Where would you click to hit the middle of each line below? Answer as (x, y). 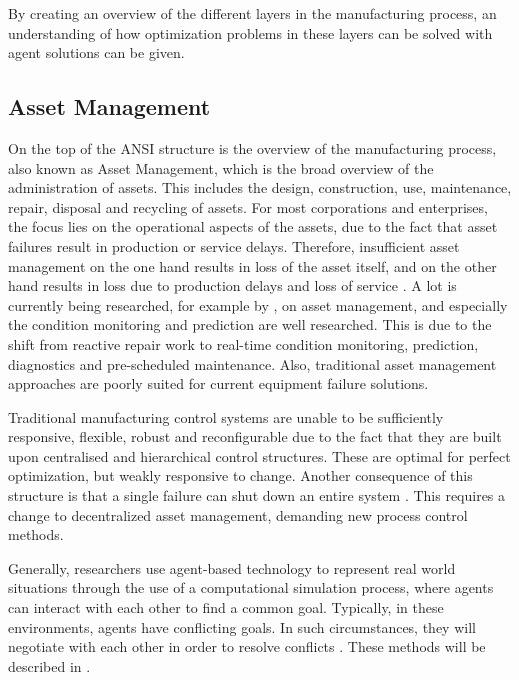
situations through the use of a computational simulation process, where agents (251, 587)
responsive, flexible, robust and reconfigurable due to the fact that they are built (255, 436)
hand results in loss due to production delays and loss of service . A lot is (232, 285)
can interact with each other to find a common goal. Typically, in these (226, 607)
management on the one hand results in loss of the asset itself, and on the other (252, 265)
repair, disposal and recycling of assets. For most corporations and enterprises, (248, 206)
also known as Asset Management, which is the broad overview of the (221, 167)
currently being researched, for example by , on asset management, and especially (258, 304)
